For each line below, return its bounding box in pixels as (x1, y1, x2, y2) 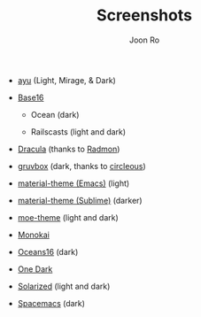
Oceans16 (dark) (17, 246, 79, 257)
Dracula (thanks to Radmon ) (17, 143, 120, 154)
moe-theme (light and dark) (17, 212, 120, 222)
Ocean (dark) (30, 109, 80, 120)
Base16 (17, 92, 44, 103)
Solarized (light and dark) (17, 281, 111, 291)
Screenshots (96, 5, 193, 26)
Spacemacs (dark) (17, 298, 86, 308)
